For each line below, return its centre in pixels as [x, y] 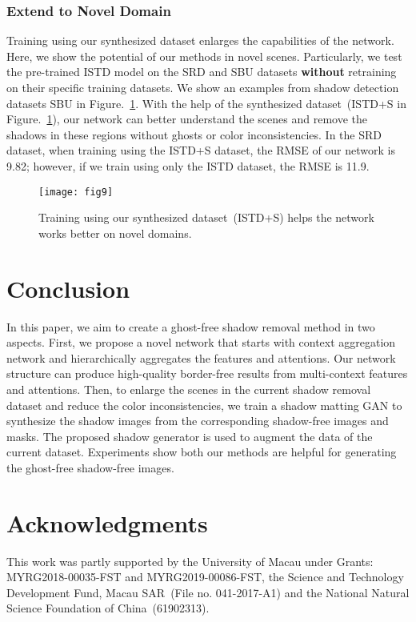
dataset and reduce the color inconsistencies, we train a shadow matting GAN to [204, 405]
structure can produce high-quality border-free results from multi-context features [207, 373]
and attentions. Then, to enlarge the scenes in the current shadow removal [189, 389]
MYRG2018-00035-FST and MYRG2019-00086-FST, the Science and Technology [205, 577]
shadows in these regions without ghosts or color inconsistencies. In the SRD [194, 134]
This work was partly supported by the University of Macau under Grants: [190, 561]
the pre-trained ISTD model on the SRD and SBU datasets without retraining [202, 72]
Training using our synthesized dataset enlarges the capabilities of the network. [200, 40]
